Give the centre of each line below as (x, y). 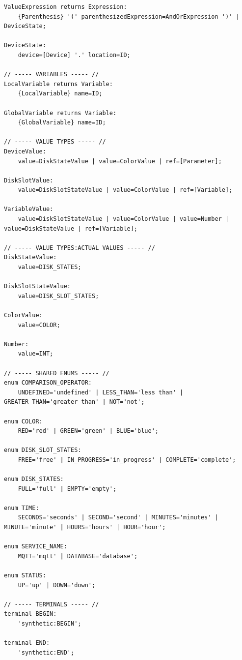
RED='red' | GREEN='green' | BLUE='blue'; (88, 431)
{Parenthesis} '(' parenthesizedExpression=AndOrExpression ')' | (129, 16)
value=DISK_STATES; (50, 267)
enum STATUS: (25, 576)
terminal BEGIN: (30, 614)
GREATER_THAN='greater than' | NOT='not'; (74, 402)
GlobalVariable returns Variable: (60, 113)
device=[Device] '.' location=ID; (74, 55)
